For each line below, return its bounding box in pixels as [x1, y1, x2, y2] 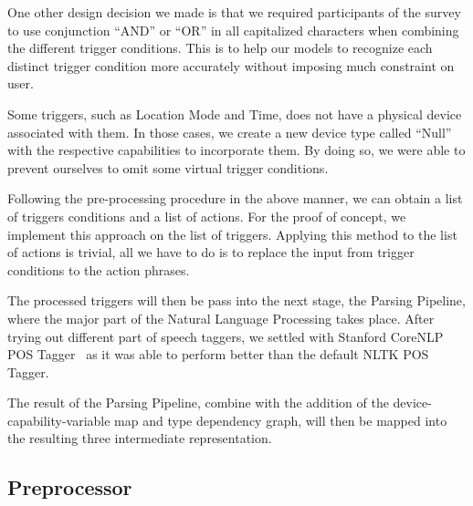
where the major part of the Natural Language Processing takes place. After [7, 308, 435, 327]
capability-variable [7, 410, 110, 429]
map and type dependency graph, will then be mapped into [114, 410, 447, 429]
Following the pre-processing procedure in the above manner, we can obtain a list [7, 189, 463, 208]
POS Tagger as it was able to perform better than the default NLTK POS [7, 345, 429, 364]
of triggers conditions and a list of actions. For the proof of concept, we [7, 206, 406, 225]
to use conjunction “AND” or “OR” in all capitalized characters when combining [7, 20, 459, 39]
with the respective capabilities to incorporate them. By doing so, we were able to [7, 140, 466, 160]
